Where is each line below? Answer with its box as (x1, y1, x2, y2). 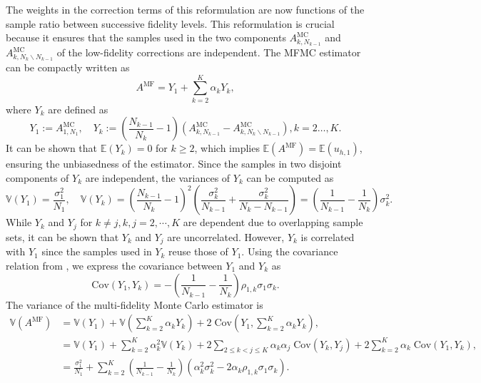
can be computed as (246, 170, 334, 185)
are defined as (48, 101, 108, 116)
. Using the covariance (241, 244, 338, 259)
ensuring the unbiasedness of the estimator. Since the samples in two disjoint (6, 156, 342, 171)
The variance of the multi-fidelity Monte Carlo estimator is (6, 297, 263, 312)
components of (6, 170, 69, 185)
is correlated (300, 229, 355, 244)
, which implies (194, 141, 260, 155)
